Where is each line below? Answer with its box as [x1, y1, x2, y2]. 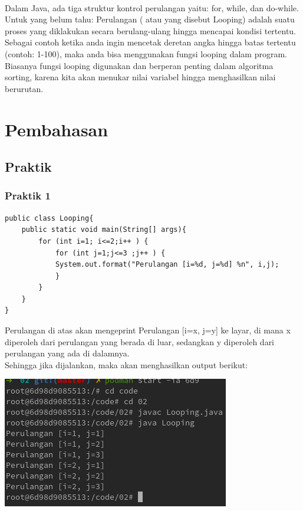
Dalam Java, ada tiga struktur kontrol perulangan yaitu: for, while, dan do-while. [5, 1, 299, 14]
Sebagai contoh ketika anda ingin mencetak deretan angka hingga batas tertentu [5, 36, 296, 48]
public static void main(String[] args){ [21, 225, 186, 234]
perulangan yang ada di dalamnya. [5, 347, 130, 359]
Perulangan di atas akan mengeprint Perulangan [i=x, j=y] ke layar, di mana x [5, 324, 291, 336]
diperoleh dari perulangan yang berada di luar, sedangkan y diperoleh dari [5, 335, 275, 348]
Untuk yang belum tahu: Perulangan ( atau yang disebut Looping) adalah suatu [5, 13, 295, 25]
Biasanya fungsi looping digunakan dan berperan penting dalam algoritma [5, 59, 274, 71]
